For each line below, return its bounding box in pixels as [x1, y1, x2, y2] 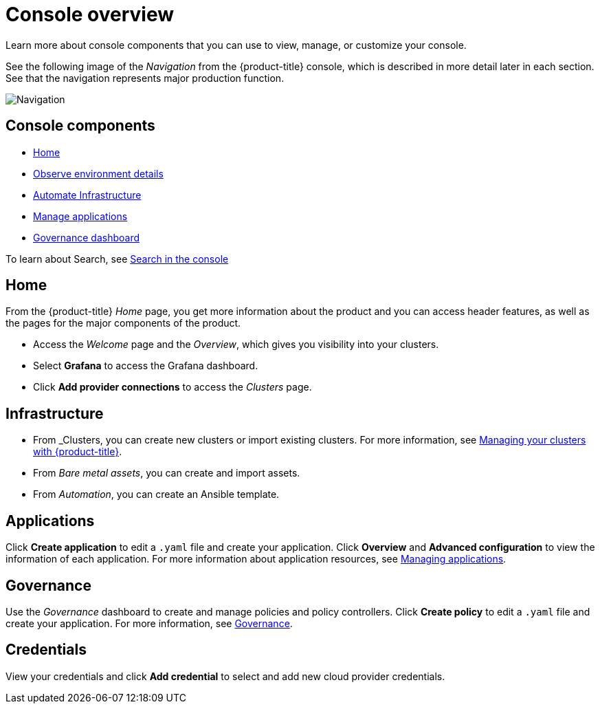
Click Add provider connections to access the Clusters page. [33, 381, 312, 393]
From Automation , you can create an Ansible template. [33, 488, 280, 501]
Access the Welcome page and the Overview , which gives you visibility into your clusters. [33, 338, 439, 351]
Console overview [5, 3, 175, 26]
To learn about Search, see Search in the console [5, 252, 229, 265]
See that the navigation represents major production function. [5, 72, 285, 84]
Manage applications [33, 210, 128, 222]
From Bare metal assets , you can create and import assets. [33, 467, 300, 479]
